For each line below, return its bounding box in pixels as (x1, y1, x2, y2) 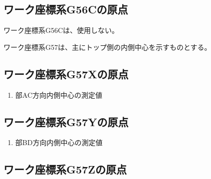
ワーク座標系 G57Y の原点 (3, 114, 129, 129)
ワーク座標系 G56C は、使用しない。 (3, 25, 119, 35)
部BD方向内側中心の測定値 (15, 137, 103, 148)
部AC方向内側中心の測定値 (15, 89, 103, 100)
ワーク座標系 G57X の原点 (3, 66, 129, 81)
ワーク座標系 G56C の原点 (3, 1, 128, 17)
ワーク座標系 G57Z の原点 (3, 162, 127, 177)
